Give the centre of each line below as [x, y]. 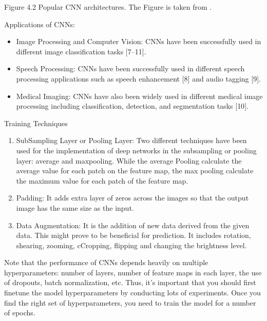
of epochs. [20, 313]
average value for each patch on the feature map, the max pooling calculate [135, 170]
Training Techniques [36, 123]
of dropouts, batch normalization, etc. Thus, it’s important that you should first [130, 282]
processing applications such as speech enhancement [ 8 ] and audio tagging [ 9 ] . [138, 78]
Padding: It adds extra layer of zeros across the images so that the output [132, 198]
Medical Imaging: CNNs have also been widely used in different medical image [139, 96]
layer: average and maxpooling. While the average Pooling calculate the [129, 160]
